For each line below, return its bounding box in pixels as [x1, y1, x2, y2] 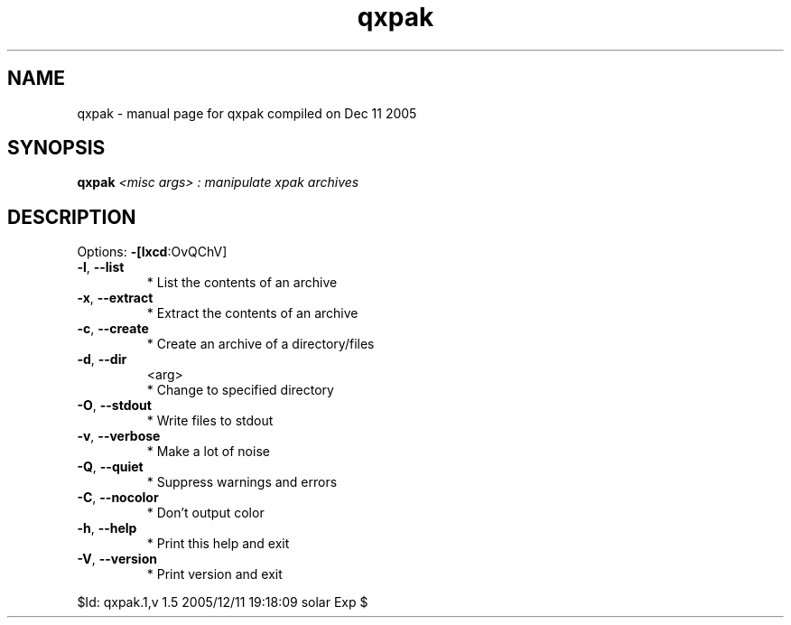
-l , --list [77, 259, 125, 275]
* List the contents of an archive [146, 275, 338, 291]
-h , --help [77, 520, 137, 536]
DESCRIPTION [7, 205, 136, 229]
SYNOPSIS [7, 136, 106, 160]
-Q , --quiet [77, 459, 144, 475]
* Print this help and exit [146, 536, 290, 552]
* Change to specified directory [146, 382, 334, 398]
